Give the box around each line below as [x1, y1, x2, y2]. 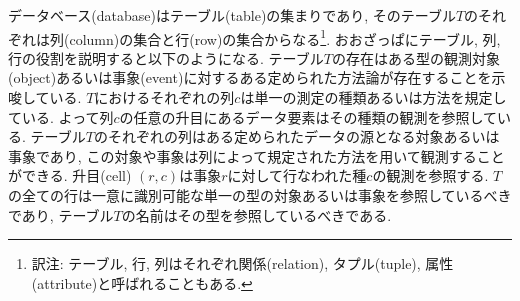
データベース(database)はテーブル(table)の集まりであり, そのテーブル [8, 5, 456, 25]
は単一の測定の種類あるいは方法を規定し [240, 87, 507, 108]
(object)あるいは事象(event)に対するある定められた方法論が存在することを [8, 67, 492, 88]
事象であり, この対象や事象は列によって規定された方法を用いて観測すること [8, 145, 505, 166]
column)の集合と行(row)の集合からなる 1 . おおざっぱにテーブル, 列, [69, 25, 501, 49]
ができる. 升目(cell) [8, 165, 132, 186]
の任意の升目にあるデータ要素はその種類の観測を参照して [119, 106, 498, 127]
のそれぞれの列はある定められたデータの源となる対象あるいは [93, 126, 500, 147]
